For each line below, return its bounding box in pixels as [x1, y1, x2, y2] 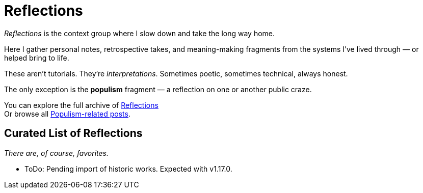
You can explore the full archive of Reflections [4, 100, 158, 109]
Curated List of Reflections [4, 127, 143, 140]
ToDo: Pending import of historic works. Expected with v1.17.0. [24, 164, 232, 173]
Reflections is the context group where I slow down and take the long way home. [4, 29, 275, 38]
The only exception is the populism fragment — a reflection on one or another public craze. [4, 85, 312, 94]
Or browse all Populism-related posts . [4, 109, 130, 118]
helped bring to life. [4, 53, 69, 62]
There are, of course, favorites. [4, 148, 109, 157]
